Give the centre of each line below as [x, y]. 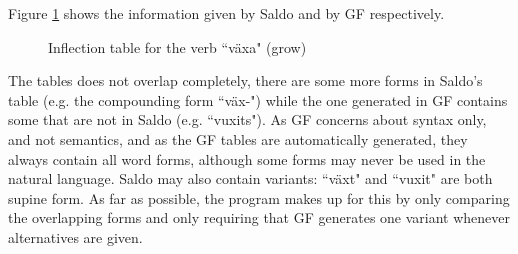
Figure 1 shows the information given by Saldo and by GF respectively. [226, 13]
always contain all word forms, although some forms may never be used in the [247, 158]
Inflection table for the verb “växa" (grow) [177, 46]
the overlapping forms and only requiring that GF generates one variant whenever [259, 217]
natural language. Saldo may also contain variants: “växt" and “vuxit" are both [250, 178]
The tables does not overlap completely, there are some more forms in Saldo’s [245, 80]
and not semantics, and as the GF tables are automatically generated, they [238, 138]
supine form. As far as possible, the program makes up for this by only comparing [259, 197]
